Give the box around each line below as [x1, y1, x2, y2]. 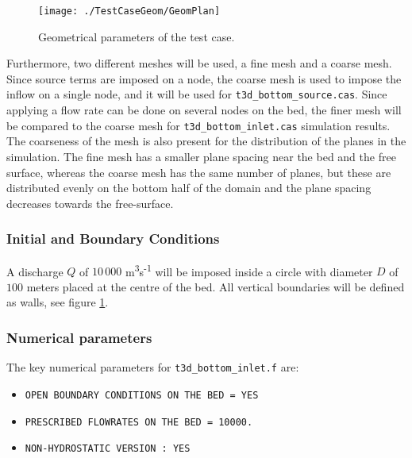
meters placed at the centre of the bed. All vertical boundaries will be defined [26, 278, 405, 294]
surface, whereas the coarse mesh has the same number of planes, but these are [6, 164, 391, 180]
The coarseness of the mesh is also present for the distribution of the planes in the [6, 133, 406, 149]
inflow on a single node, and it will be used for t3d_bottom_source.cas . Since [6, 86, 387, 102]
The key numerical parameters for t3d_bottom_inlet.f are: [6, 359, 299, 375]
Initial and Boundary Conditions [6, 229, 220, 248]
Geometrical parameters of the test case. [38, 28, 235, 44]
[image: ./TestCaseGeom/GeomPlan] [38, 6, 221, 17]
